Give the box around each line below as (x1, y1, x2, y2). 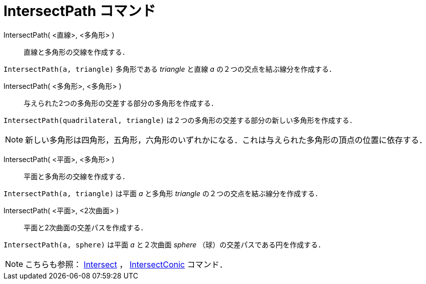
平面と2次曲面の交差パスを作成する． (24, 223, 148, 232)
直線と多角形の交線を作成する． (24, 47, 129, 56)
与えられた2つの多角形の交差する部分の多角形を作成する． (24, 98, 218, 107)
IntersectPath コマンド (4, 3, 156, 20)
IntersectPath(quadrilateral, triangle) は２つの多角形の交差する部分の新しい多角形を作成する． (4, 115, 357, 124)
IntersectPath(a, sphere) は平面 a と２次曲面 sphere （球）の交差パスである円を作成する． (4, 240, 325, 249)
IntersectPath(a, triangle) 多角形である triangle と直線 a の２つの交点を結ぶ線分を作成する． (4, 64, 336, 73)
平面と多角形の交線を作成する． (24, 172, 129, 181)
